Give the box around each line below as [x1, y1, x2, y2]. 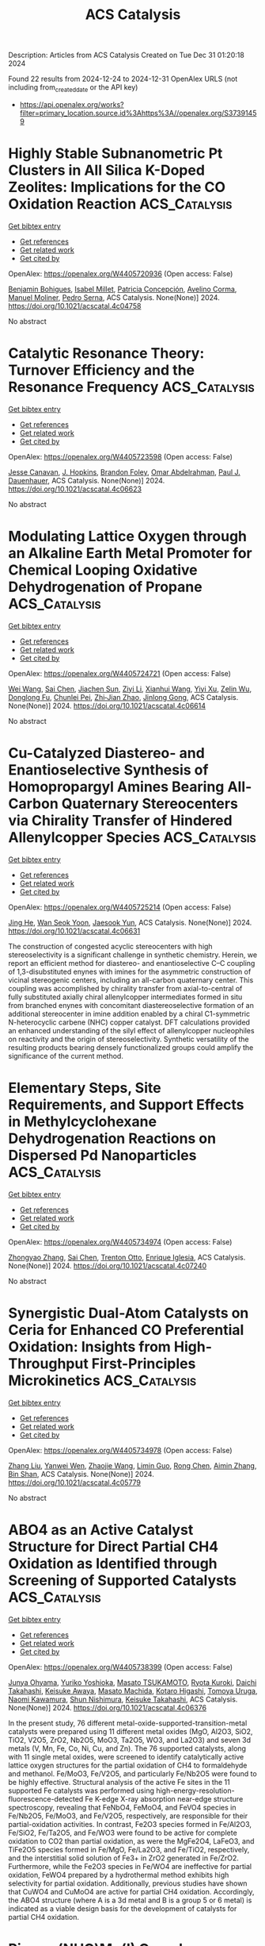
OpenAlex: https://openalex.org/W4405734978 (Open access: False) [8, 1445, 233, 1455]
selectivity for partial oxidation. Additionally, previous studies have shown [8, 1879, 248, 1888]
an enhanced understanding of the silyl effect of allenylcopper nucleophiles [8, 1025, 255, 1035]
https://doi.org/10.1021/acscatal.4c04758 [8, 301, 142, 310]
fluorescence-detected [8, 1794, 84, 1803]
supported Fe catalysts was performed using [8, 1786, 154, 1795]
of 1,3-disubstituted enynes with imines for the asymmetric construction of [8, 967, 252, 976]
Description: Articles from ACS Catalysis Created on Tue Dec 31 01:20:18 [8, 50, 245, 60]
